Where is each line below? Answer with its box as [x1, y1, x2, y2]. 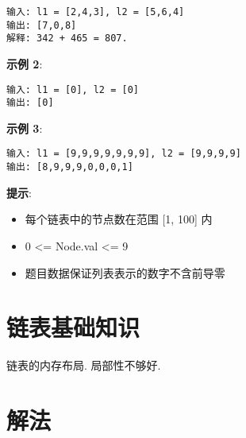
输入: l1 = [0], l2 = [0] [6, 83, 139, 95]
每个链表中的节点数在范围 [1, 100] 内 [25, 211, 213, 227]
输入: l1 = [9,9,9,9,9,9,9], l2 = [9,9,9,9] [6, 148, 241, 160]
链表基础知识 [6, 311, 140, 343]
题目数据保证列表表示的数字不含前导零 [25, 264, 225, 281]
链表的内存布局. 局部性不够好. [6, 357, 161, 374]
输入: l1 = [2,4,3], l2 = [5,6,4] [6, 6, 185, 17]
